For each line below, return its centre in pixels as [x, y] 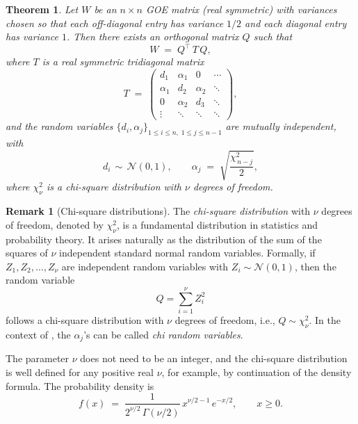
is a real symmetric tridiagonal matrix [123, 62]
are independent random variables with [145, 266]
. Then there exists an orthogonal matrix [153, 36]
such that [273, 36]
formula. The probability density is [80, 385]
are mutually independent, [281, 126]
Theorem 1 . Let [42, 9]
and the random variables [59, 126]
